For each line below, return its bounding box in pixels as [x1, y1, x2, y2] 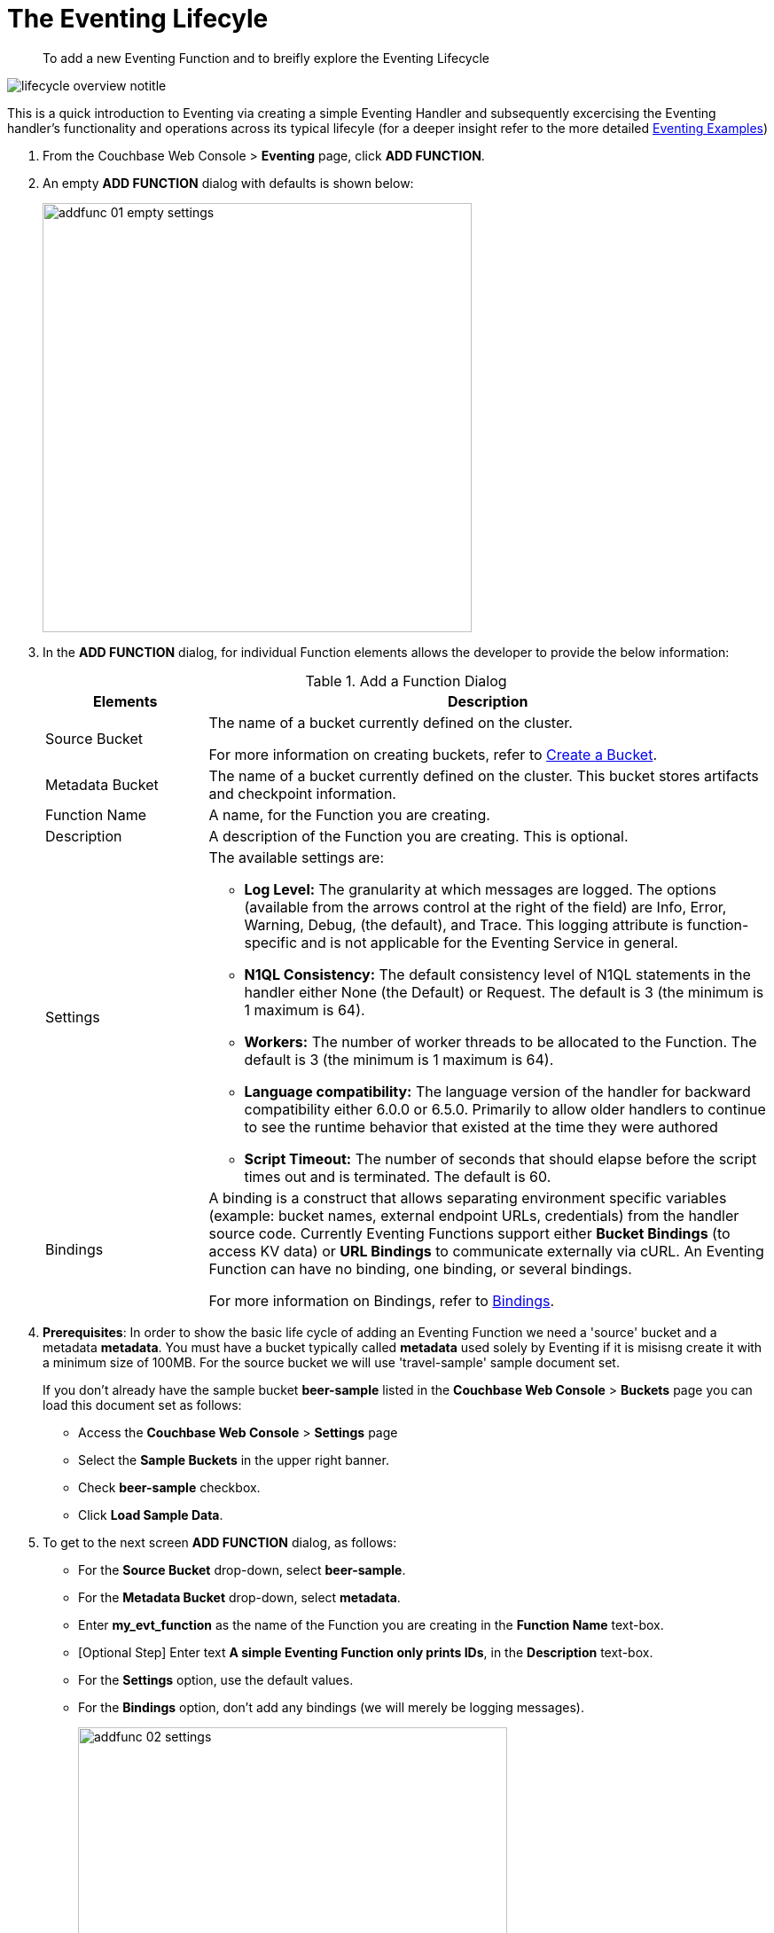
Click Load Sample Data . [78, 1506, 223, 1522]
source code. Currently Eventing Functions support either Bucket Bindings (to [208, 1224, 731, 1242]
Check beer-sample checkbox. [78, 1479, 261, 1495]
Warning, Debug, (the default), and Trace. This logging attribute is [244, 915, 684, 934]
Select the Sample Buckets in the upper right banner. [78, 1452, 389, 1467]
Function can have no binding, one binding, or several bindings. [208, 1259, 632, 1278]
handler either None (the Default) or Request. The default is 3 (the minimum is [244, 982, 764, 1001]
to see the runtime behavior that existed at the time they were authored [244, 1117, 718, 1136]
